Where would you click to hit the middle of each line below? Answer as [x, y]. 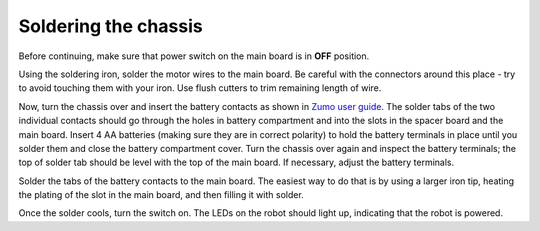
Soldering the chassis [111, 26]
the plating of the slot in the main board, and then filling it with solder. [161, 195]
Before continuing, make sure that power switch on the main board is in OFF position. [194, 56]
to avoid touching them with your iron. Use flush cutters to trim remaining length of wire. [200, 88]
